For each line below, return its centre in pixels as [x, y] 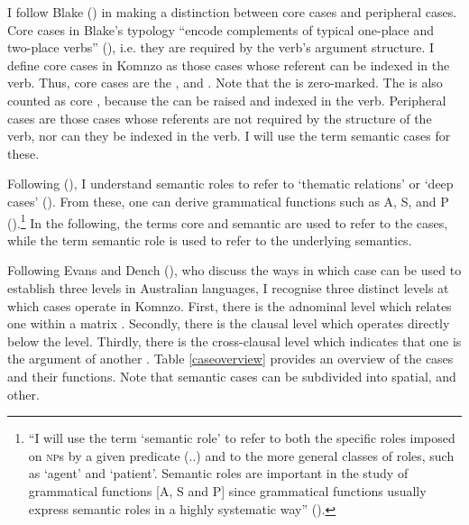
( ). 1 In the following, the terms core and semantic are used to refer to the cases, [228, 221]
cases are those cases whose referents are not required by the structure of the [220, 118]
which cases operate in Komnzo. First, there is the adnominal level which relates [230, 305]
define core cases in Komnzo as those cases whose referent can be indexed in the [229, 64]
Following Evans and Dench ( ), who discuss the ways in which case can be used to [234, 270]
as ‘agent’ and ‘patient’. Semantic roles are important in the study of [218, 473]
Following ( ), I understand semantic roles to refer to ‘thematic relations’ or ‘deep [230, 184]
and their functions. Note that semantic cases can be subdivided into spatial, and [232, 376]
